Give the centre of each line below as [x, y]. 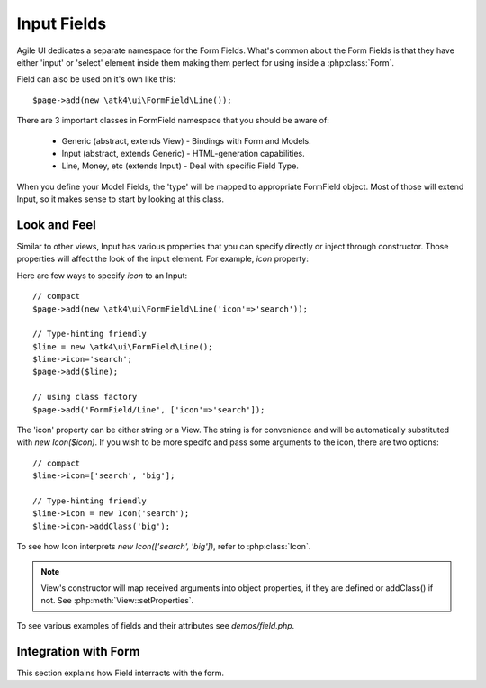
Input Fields [62, 23]
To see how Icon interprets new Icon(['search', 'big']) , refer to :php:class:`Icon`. [164, 547]
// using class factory [85, 397]
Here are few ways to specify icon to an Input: [102, 276]
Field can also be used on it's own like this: [96, 79]
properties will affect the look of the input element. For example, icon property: [163, 259]
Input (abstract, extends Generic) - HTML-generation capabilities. [183, 153]
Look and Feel [56, 225]
